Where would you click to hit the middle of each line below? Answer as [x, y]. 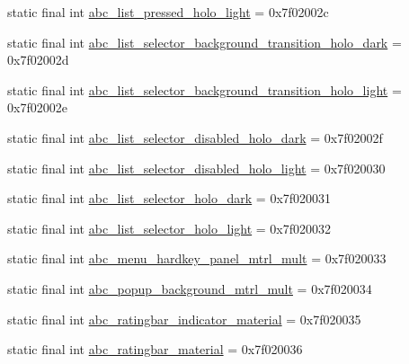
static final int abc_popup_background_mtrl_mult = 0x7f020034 [190, 288]
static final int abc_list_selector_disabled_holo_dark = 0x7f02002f [195, 137]
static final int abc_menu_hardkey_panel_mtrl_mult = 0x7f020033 [197, 258]
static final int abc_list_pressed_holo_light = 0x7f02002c [168, 12]
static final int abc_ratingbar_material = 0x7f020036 [155, 349]
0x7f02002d [38, 60]
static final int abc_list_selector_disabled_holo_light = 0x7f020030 [196, 168]
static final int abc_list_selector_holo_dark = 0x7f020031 [169, 198]
